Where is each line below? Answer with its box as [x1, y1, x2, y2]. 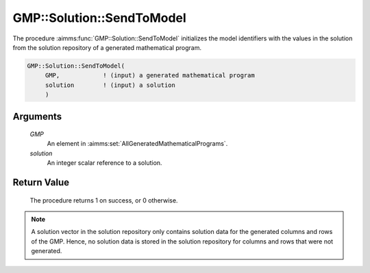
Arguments [12, 110, 62, 122]
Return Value [12, 177, 70, 188]
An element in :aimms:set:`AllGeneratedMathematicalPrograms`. [47, 140, 228, 148]
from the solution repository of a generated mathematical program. [12, 43, 202, 51]
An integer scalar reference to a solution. [47, 159, 162, 167]
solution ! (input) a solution [45, 81, 176, 89]
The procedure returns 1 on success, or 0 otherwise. [29, 196, 178, 205]
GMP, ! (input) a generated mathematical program [45, 72, 255, 79]
